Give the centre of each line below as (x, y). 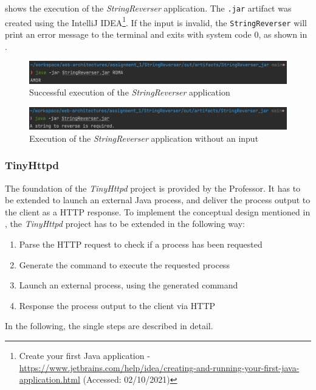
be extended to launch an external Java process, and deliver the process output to (158, 200)
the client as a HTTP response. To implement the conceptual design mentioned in (158, 211)
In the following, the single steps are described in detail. (109, 326)
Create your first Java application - (84, 356)
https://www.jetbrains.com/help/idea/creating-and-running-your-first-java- (159, 367)
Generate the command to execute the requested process (124, 264)
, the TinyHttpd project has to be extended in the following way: (125, 224)
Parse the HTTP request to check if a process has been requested (141, 244)
